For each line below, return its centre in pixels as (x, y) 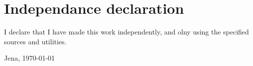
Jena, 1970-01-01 (30, 58)
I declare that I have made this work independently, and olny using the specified (126, 32)
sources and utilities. (35, 41)
